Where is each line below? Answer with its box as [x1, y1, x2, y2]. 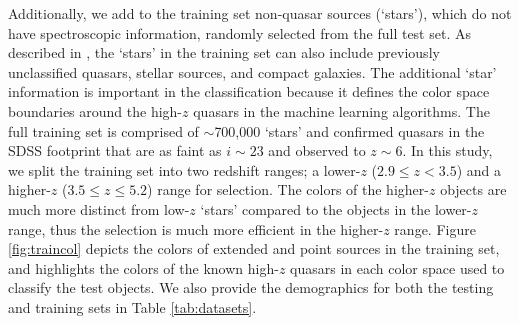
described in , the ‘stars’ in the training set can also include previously [8, 42, 440, 63]
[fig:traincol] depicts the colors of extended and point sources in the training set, [8, 238, 500, 259]
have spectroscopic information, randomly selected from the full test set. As [8, 22, 471, 43]
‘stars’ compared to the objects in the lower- [200, 198, 472, 219]
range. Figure [394, 218, 476, 239]
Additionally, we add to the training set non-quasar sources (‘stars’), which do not [8, 3, 512, 23]
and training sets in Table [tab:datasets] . [8, 296, 257, 317]
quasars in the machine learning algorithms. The [193, 100, 490, 121]
